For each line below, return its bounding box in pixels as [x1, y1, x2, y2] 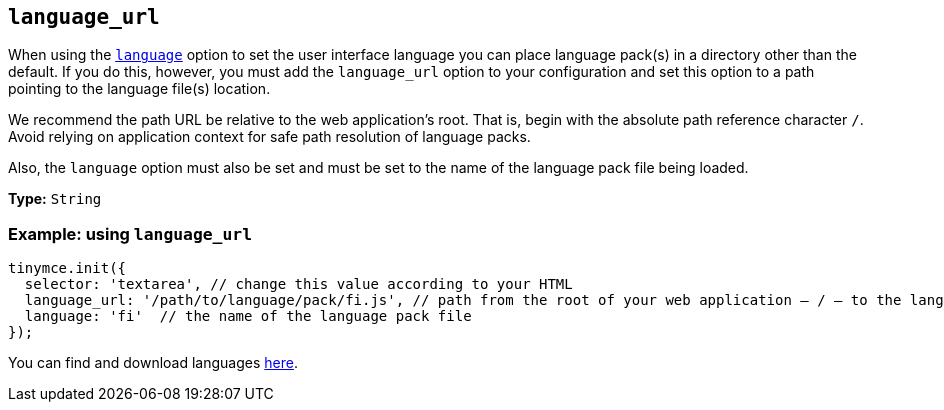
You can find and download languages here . [8, 354, 298, 372]
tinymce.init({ [8, 260, 127, 277]
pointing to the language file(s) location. [8, 80, 271, 98]
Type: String [8, 190, 102, 208]
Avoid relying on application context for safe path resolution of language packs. [8, 128, 531, 146]
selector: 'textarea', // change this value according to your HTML [24, 276, 573, 293]
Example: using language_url [8, 223, 253, 244]
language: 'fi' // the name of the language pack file [24, 308, 472, 325]
